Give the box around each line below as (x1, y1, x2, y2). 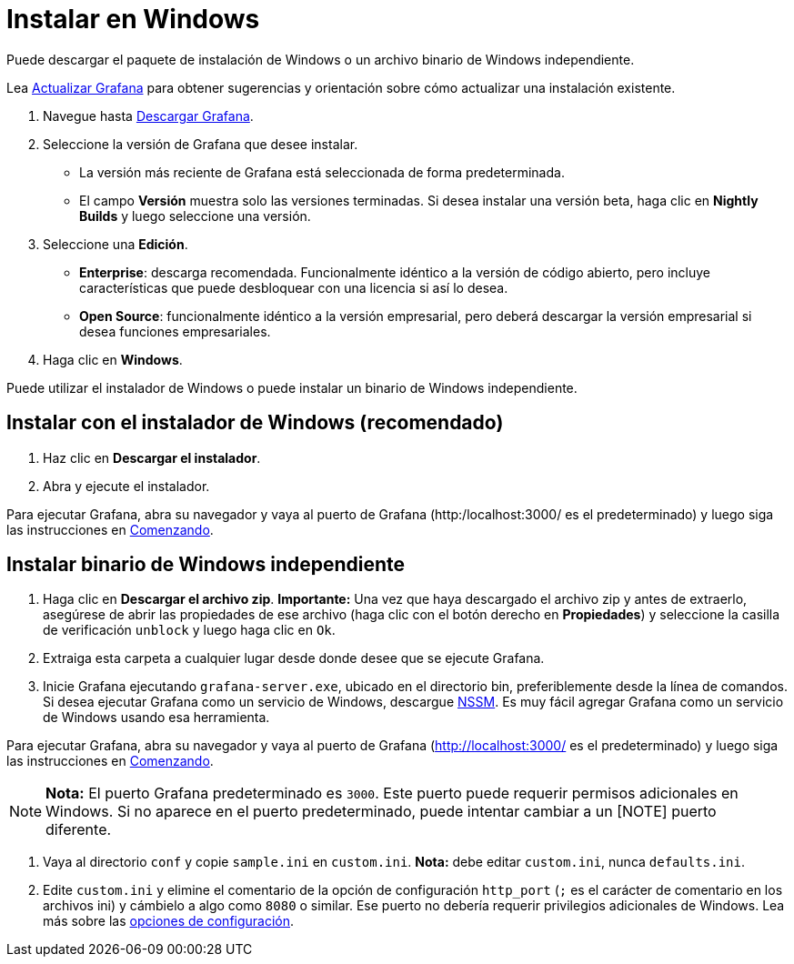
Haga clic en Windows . (43, 351, 183, 367)
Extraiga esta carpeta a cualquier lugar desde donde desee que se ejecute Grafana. (43, 650, 545, 667)
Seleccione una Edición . (43, 236, 188, 252)
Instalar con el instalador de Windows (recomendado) (6, 411, 504, 435)
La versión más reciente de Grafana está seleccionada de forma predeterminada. (79, 164, 565, 180)
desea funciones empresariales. (79, 323, 271, 339)
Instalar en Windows (6, 4, 260, 35)
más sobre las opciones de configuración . (43, 913, 295, 929)
